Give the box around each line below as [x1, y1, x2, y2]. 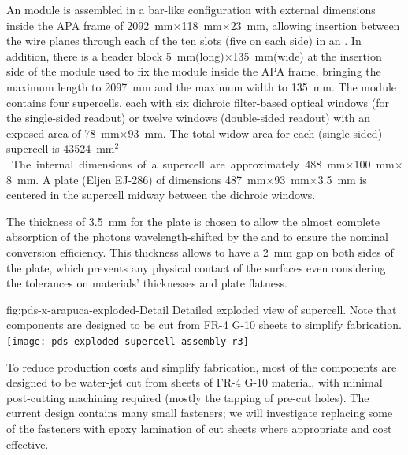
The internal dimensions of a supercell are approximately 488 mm [11, 155, 346, 172]
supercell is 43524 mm [6, 140, 115, 157]
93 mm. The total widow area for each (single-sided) [128, 124, 383, 141]
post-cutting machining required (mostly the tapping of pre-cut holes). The [6, 389, 369, 405]
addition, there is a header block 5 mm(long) [6, 47, 224, 64]
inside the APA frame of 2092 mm [6, 17, 173, 33]
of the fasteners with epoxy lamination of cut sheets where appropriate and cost [6, 420, 392, 436]
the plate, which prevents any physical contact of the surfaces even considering [6, 259, 386, 276]
